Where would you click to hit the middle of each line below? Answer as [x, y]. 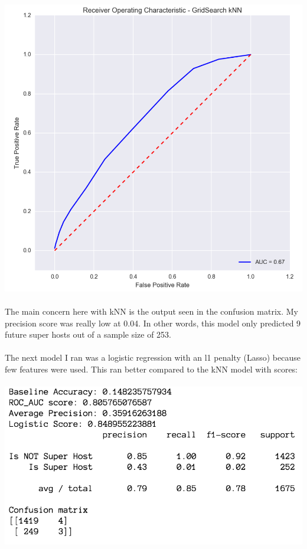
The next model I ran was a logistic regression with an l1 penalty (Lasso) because [153, 357]
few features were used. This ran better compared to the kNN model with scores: [151, 369]
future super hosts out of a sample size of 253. [88, 334]
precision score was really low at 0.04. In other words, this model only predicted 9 [153, 323]
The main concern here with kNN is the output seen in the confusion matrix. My [151, 311]
